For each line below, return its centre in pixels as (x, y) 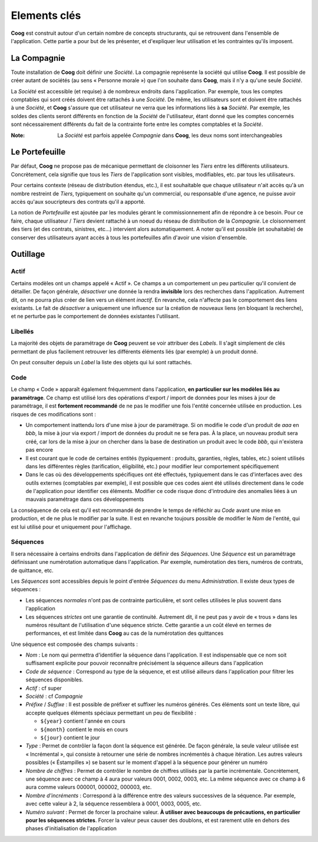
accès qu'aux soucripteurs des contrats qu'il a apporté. (78, 202)
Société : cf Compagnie (54, 696)
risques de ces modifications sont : (54, 414)
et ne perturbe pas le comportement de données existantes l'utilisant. (95, 316)
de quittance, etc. (32, 570)
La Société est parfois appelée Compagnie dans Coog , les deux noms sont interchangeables (170, 135)
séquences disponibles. (54, 680)
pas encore (39, 450)
